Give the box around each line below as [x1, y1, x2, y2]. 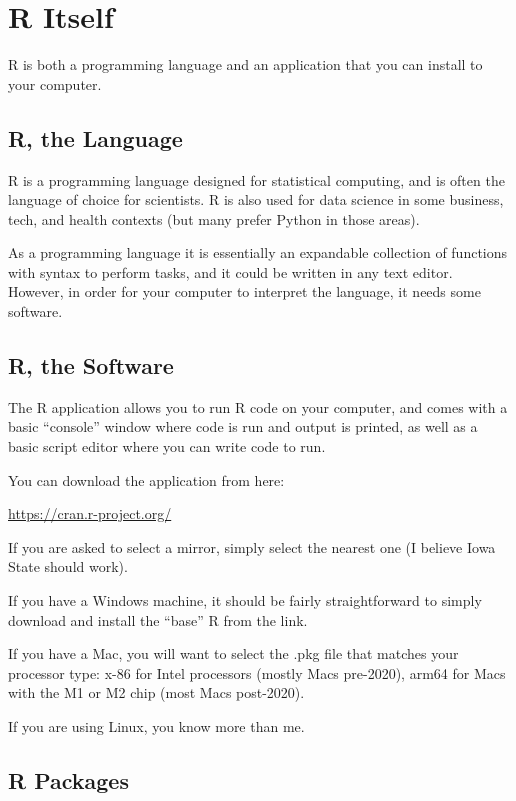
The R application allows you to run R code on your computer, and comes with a [8, 396, 508, 417]
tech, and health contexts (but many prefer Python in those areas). [8, 208, 420, 229]
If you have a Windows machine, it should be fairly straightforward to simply [8, 590, 482, 611]
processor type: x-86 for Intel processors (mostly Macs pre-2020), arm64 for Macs [8, 662, 506, 683]
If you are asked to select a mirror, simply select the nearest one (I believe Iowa [8, 536, 496, 557]
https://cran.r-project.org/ [8, 503, 172, 524]
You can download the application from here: [8, 469, 285, 490]
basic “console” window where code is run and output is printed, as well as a [8, 416, 478, 437]
